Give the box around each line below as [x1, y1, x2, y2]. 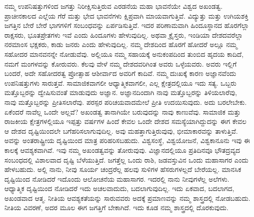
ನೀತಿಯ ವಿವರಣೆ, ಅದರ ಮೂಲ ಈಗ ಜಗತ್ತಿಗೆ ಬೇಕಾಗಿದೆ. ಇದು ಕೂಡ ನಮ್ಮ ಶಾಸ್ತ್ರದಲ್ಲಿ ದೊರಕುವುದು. [4, 202, 229, 213]
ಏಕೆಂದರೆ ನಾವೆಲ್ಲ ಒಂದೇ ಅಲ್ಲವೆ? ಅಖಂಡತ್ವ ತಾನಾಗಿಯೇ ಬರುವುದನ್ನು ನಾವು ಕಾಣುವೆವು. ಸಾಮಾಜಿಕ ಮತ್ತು [4, 106, 241, 117]
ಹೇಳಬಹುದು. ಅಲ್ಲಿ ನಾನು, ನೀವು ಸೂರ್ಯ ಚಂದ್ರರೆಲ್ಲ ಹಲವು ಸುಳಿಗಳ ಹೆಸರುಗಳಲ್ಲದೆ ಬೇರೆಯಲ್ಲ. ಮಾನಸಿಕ [4, 164, 241, 174]
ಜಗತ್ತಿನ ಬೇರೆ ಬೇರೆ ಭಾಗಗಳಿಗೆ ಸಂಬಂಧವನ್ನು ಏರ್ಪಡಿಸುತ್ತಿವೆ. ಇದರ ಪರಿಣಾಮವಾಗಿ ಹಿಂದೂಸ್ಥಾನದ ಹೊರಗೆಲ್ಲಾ [4, 20, 249, 30]
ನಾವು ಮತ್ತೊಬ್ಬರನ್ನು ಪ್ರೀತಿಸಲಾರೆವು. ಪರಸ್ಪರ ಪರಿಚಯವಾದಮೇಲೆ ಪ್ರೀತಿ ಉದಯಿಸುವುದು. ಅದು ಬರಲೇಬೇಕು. [4, 96, 247, 107]
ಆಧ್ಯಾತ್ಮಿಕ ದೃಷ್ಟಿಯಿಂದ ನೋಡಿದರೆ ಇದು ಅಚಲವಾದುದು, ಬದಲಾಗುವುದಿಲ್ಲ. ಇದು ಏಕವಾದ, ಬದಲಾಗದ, [4, 183, 234, 193]
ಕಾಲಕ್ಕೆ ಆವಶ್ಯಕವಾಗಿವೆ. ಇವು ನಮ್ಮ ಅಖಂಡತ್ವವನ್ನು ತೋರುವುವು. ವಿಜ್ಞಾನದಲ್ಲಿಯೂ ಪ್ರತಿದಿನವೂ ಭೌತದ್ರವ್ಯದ [4, 145, 240, 155]
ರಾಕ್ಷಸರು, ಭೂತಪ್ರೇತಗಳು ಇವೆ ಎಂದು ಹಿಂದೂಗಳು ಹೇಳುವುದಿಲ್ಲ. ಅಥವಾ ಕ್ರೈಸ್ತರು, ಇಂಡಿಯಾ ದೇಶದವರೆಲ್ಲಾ [4, 29, 243, 40]
